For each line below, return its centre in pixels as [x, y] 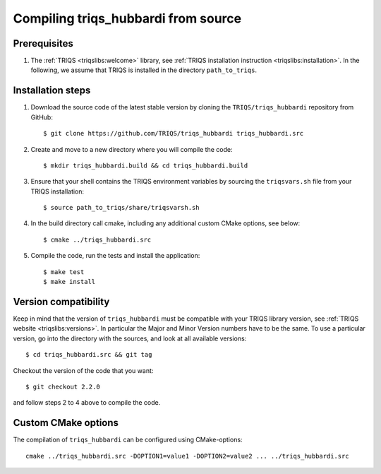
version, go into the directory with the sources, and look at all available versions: [130, 338]
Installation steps [52, 91]
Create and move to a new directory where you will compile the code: [132, 149]
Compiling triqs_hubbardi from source [127, 18]
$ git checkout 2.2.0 [63, 386]
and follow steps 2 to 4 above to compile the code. [87, 403]
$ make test [64, 272]
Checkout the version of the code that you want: [83, 370]
